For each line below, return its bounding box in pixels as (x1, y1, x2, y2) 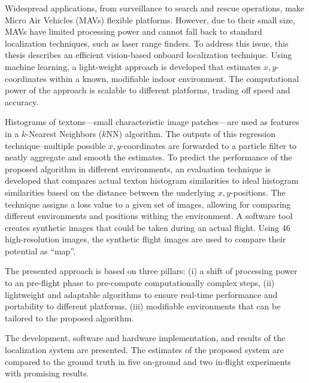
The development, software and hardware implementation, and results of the (5, 332, 286, 344)
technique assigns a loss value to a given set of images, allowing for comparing (5, 197, 291, 210)
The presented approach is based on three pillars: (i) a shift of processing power (5, 265, 298, 277)
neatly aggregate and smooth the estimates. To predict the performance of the (5, 151, 292, 163)
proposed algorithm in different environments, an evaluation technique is (5, 162, 271, 175)
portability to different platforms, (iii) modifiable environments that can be (5, 300, 281, 312)
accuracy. (5, 95, 39, 108)
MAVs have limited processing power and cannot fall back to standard (5, 25, 262, 38)
